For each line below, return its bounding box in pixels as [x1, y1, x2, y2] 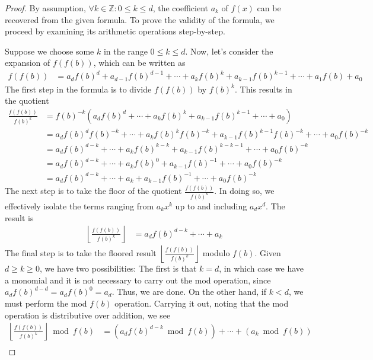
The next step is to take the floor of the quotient [5, 184, 182, 197]
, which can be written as [93, 56, 186, 69]
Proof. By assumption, [5, 2, 86, 14]
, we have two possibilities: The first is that [39, 262, 197, 275]
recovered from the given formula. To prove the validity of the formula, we [5, 13, 275, 26]
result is [5, 211, 34, 224]
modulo [202, 246, 230, 259]
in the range [103, 44, 148, 57]
